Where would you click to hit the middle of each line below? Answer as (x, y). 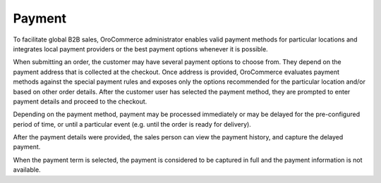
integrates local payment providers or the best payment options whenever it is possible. (140, 49)
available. (27, 170)
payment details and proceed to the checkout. (80, 101)
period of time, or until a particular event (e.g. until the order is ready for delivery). (132, 124)
